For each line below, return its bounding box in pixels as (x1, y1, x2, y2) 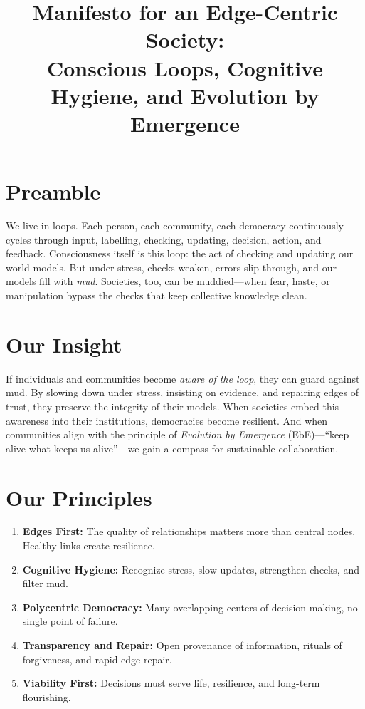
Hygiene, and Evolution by (51, 81, 319, 110)
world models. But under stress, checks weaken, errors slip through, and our (6, 259, 337, 274)
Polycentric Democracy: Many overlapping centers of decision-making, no (22, 599, 358, 614)
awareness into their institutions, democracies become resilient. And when (6, 413, 328, 428)
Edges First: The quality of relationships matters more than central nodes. (22, 524, 356, 539)
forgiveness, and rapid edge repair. (22, 651, 172, 666)
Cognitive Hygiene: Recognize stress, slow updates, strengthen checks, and (22, 561, 359, 576)
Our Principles (6, 482, 152, 512)
